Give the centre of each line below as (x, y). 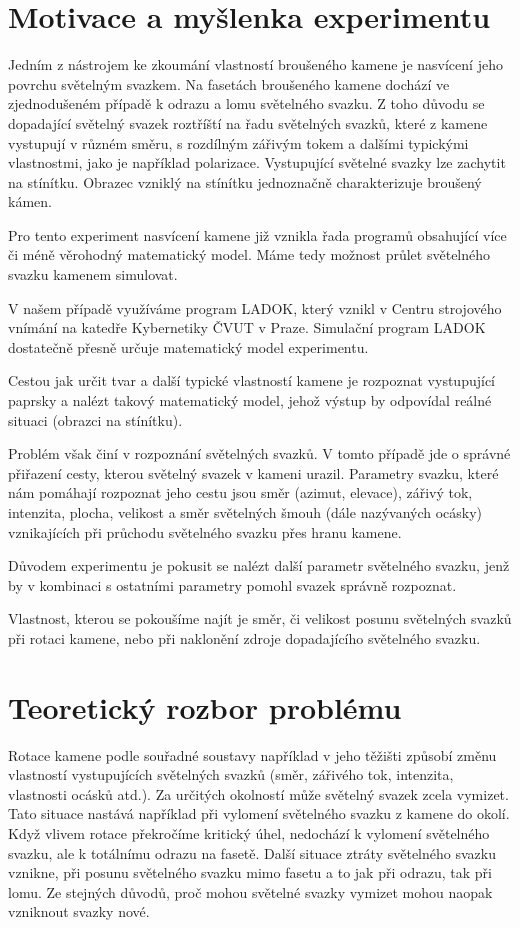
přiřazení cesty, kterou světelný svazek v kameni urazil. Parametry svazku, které (253, 472)
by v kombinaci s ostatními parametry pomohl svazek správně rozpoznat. (232, 584)
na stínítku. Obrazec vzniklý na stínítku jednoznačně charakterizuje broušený (245, 181)
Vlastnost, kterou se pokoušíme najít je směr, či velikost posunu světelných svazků (260, 618)
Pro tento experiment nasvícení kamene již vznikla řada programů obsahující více (257, 234)
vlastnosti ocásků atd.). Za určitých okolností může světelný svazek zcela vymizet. (258, 793)
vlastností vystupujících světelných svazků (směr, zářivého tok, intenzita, (231, 774)
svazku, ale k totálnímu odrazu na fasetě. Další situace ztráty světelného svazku (252, 852)
